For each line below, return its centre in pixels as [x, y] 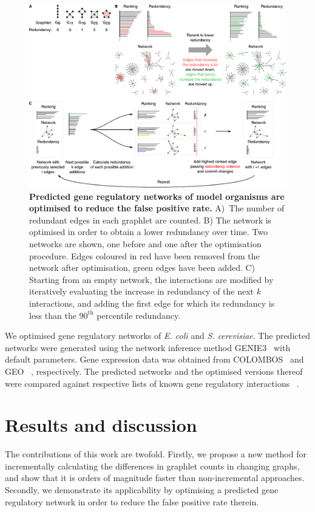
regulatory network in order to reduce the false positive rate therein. [132, 501]
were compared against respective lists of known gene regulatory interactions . [152, 383]
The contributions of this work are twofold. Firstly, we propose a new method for [156, 454]
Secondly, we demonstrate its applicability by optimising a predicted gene [142, 490]
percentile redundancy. [139, 315]
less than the [53, 315]
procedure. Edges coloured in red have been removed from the [144, 255]
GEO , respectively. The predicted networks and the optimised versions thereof [154, 371]
